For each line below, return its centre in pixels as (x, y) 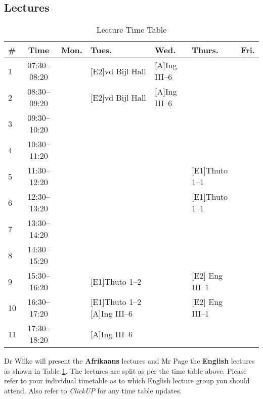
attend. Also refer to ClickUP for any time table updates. (93, 390)
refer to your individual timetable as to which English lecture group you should (127, 381)
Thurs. (205, 50)
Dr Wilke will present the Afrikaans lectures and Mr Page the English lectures (129, 361)
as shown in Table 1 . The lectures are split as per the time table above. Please (125, 370)
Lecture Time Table (131, 30)
